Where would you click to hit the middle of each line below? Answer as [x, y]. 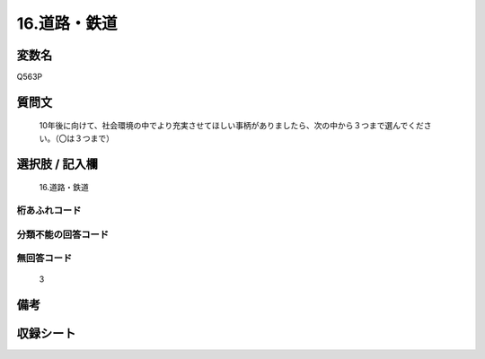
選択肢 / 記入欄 [57, 164]
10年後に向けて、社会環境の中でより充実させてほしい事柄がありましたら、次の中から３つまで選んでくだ [231, 126]
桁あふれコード [49, 211]
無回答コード [44, 258]
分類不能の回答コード [63, 234]
